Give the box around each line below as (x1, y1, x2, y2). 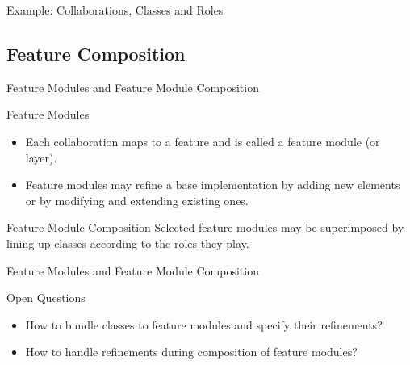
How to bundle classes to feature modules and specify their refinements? (25, 316, 383, 333)
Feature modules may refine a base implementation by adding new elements (25, 176, 400, 193)
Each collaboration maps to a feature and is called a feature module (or (25, 132, 380, 149)
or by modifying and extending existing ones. (25, 191, 249, 208)
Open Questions (6, 289, 86, 306)
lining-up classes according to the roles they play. (6, 234, 249, 251)
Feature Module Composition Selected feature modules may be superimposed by (6, 219, 404, 236)
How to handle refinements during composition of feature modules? (25, 343, 358, 360)
